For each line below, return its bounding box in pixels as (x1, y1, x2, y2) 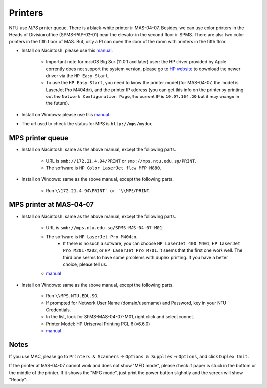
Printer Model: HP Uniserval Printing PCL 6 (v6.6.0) (46, 321, 150, 327)
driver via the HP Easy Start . (46, 72, 110, 79)
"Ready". (9, 377, 27, 383)
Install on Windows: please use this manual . (21, 111, 111, 117)
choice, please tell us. (63, 261, 107, 267)
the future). (46, 100, 69, 106)
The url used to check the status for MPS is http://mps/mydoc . (21, 121, 154, 127)
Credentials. (46, 307, 71, 313)
